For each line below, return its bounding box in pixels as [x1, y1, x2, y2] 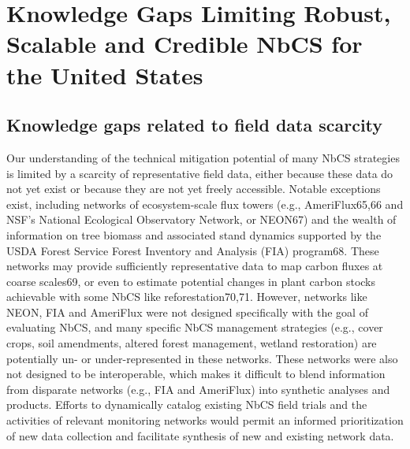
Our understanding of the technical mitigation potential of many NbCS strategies [6, 149, 400, 165]
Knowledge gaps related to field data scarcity [6, 113, 383, 137]
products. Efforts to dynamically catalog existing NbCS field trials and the [6, 396, 367, 413]
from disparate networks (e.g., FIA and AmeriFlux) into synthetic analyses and [6, 380, 390, 397]
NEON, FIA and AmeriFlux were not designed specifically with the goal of [6, 303, 368, 320]
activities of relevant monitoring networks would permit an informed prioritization [6, 412, 404, 429]
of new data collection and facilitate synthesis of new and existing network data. [6, 427, 394, 443]
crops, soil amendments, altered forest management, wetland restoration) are [6, 335, 377, 351]
